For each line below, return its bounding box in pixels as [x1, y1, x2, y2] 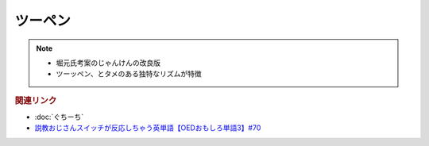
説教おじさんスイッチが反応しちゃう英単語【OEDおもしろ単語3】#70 [34, 123, 261, 133]
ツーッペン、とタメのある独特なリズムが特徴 [56, 69, 202, 79]
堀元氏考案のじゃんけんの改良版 [56, 58, 160, 67]
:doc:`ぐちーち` [34, 112, 84, 121]
